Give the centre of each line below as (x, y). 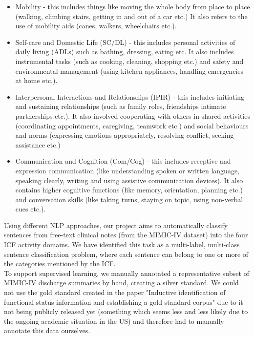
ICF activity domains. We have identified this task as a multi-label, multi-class (122, 244)
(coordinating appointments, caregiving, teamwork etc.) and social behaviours (132, 125)
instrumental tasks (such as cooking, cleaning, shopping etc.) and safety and (129, 61)
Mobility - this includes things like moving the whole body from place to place (133, 6)
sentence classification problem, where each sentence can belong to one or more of (126, 254)
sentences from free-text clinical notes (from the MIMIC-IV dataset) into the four (126, 235)
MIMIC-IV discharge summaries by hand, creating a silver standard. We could (121, 283)
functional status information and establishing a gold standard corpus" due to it (124, 302)
